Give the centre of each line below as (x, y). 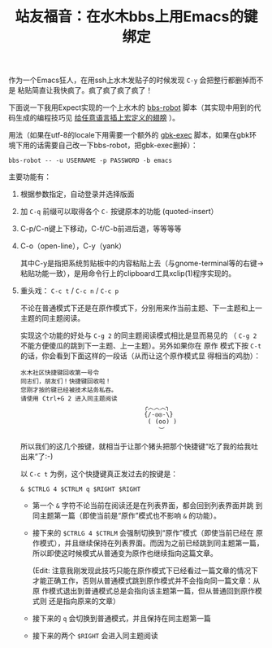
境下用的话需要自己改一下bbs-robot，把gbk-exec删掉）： (103, 145)
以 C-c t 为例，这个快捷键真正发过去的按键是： (99, 474)
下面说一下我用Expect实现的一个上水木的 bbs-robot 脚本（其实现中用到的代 (135, 107)
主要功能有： (30, 177)
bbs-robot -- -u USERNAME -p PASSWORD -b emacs (91, 161)
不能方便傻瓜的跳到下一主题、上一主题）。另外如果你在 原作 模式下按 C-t (141, 346)
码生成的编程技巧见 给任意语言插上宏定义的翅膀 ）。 (94, 118)
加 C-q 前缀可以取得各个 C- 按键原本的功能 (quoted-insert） (119, 212)
